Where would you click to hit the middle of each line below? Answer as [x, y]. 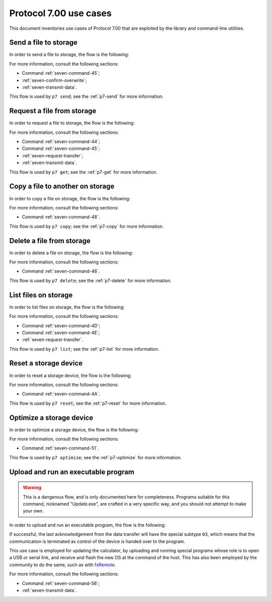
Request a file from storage [53, 111]
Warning [32, 487]
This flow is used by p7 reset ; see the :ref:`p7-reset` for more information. [88, 403]
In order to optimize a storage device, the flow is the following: [74, 429]
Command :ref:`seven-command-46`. [61, 271]
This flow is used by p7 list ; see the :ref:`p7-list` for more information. [84, 349]
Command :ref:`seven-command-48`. [61, 217]
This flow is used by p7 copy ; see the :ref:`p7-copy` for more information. [86, 226]
